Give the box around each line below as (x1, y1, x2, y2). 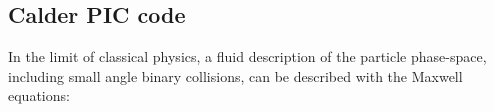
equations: (8, 85, 70, 106)
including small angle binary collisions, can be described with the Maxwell (8, 65, 463, 86)
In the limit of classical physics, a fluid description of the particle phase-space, (8, 46, 487, 67)
